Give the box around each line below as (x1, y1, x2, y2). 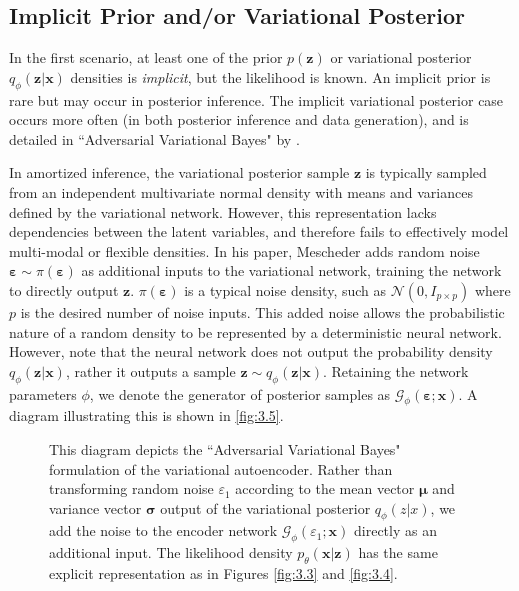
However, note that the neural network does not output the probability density (9, 341, 493, 362)
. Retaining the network (323, 360, 469, 381)
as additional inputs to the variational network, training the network (81, 260, 502, 281)
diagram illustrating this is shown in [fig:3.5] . (9, 405, 284, 426)
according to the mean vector (235, 478, 415, 499)
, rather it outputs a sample (65, 360, 236, 381)
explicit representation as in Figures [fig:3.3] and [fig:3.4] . (49, 563, 398, 584)
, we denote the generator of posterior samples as (89, 383, 391, 404)
